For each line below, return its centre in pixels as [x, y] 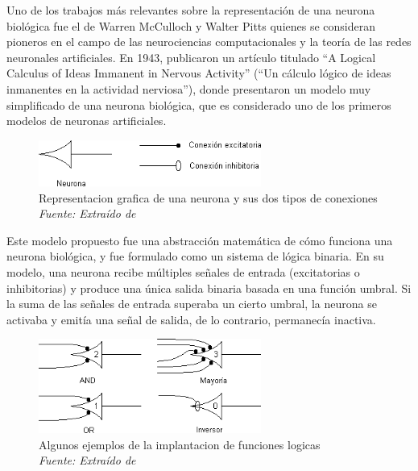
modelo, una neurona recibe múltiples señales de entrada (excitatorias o [183, 271]
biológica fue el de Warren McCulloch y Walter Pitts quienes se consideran [191, 25]
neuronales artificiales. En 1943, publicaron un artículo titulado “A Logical [191, 57]
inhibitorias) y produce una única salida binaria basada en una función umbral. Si [209, 288]
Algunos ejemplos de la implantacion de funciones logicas [180, 444]
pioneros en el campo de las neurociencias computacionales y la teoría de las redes [209, 42]
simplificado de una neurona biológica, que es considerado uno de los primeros [199, 104]
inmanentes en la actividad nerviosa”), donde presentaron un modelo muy [189, 88]
